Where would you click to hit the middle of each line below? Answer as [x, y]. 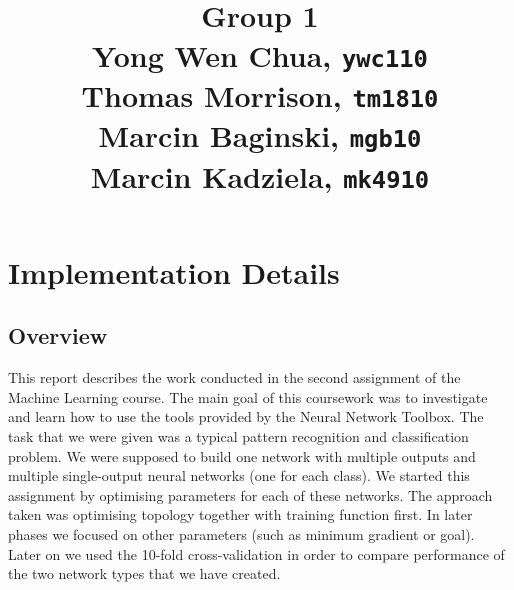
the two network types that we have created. [144, 573]
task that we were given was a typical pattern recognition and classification [238, 435]
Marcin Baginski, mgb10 [260, 135]
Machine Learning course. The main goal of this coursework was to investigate [248, 396]
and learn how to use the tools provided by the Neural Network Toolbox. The [246, 416]
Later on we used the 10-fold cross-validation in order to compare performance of [256, 553]
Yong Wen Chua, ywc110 [260, 54]
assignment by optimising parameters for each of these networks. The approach [250, 494]
